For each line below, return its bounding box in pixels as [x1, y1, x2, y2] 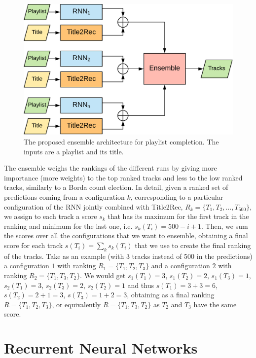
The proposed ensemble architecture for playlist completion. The [24, 137, 219, 146]
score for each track [4, 240, 63, 250]
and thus [127, 280, 154, 290]
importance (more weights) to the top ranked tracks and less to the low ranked [4, 172, 243, 182]
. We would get [80, 270, 126, 280]
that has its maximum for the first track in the [108, 211, 249, 221]
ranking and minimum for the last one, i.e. [4, 220, 133, 231]
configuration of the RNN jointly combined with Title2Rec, [4, 201, 183, 212]
